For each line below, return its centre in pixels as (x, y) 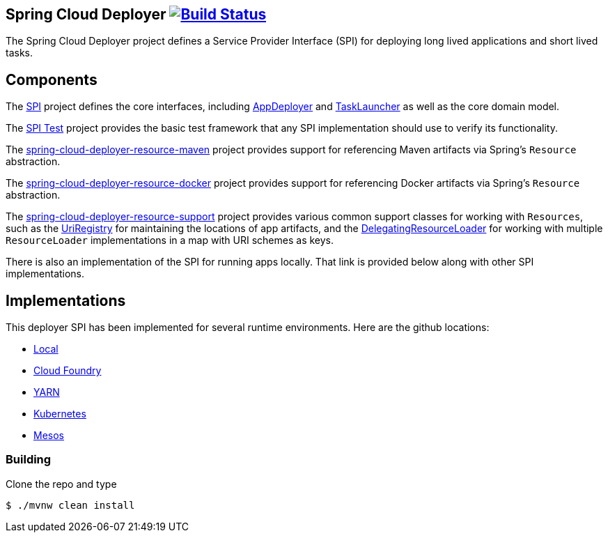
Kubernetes (60, 414)
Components (52, 79)
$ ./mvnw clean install (70, 505)
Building (29, 460)
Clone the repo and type (61, 484)
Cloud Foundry (68, 371)
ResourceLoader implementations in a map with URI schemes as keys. (170, 240)
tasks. (20, 53)
